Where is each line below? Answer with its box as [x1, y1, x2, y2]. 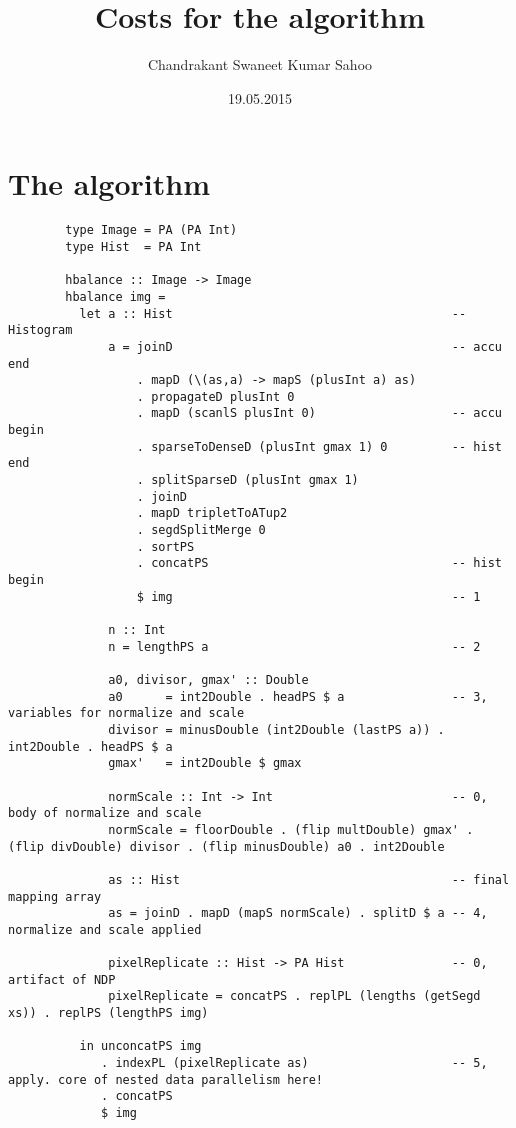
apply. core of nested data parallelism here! [8, 1072, 323, 1087]
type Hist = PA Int [65, 239, 202, 254]
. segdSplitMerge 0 [136, 523, 266, 538]
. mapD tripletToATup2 [136, 506, 288, 521]
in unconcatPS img [79, 1039, 202, 1054]
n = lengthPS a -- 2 [108, 639, 481, 654]
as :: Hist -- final [108, 872, 510, 887]
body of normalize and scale [8, 806, 202, 821]
